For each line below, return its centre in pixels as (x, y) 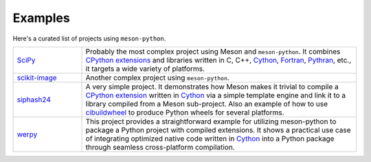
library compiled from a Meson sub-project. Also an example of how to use (207, 104)
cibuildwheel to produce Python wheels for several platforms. (185, 112)
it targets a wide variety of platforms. (145, 69)
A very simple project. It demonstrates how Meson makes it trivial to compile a (212, 86)
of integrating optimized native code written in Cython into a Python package (210, 139)
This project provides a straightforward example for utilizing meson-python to (211, 121)
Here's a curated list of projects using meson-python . (89, 38)
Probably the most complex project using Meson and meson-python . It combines (213, 51)
